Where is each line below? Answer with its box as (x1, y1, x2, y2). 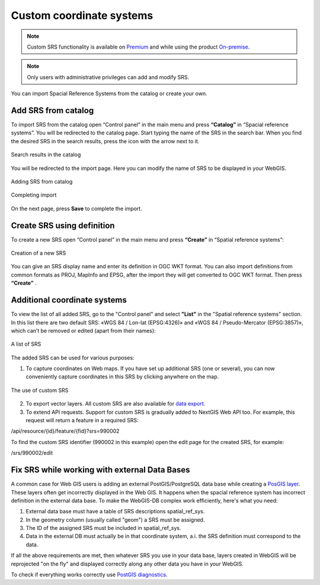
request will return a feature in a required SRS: (25, 417, 139, 424)
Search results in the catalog (11, 151, 81, 158)
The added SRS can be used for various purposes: (11, 354, 135, 361)
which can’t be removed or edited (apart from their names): (11, 327, 156, 334)
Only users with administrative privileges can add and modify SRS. (27, 73, 190, 81)
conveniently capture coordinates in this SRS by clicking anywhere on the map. (25, 373, 219, 380)
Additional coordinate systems (11, 295, 127, 305)
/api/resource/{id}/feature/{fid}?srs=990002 (11, 427, 120, 435)
